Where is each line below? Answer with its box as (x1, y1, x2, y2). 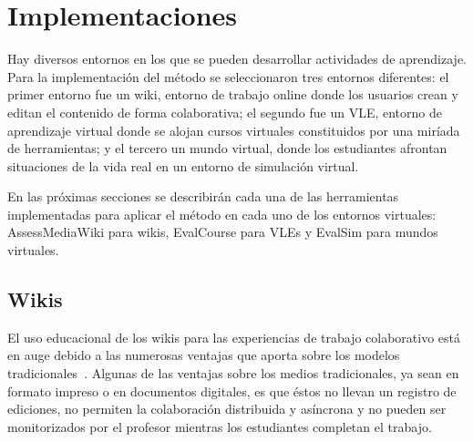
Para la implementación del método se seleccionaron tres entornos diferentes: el (7, 67, 449, 86)
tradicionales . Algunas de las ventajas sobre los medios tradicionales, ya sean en (7, 364, 459, 383)
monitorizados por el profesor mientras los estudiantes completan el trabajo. (7, 416, 432, 436)
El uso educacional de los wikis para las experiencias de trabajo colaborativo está (7, 327, 461, 346)
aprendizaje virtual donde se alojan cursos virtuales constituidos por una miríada (7, 120, 460, 139)
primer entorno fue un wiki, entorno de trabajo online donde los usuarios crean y (7, 85, 458, 104)
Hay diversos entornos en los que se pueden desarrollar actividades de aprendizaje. (7, 49, 467, 68)
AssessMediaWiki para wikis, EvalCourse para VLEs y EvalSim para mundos (7, 222, 438, 242)
